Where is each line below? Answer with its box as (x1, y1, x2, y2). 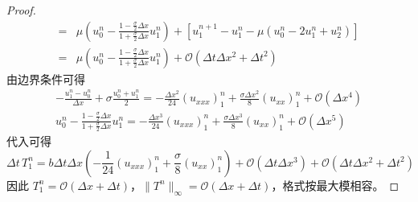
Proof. (6, 2, 36, 18)
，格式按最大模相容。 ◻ (271, 176, 400, 193)
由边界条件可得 (6, 70, 85, 87)
